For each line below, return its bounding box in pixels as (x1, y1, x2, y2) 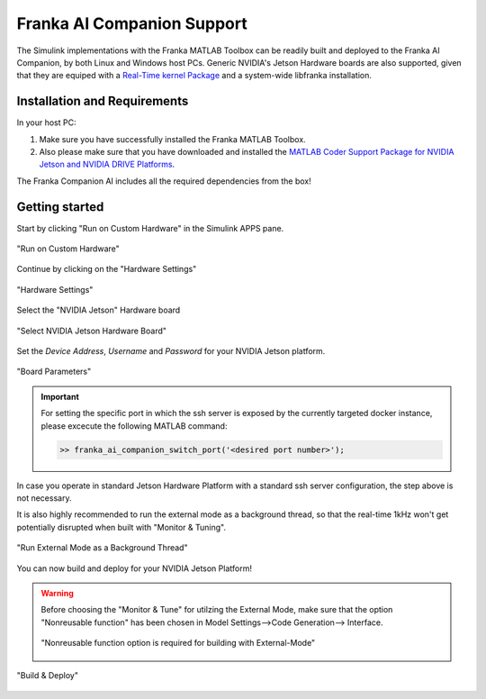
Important (40, 391, 80, 402)
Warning (40, 587, 74, 598)
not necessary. (16, 492, 72, 504)
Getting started (16, 199, 104, 214)
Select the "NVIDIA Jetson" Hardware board (16, 304, 181, 315)
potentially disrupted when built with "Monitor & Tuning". (16, 522, 227, 532)
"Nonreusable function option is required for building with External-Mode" (40, 638, 316, 649)
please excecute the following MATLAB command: (40, 420, 228, 431)
